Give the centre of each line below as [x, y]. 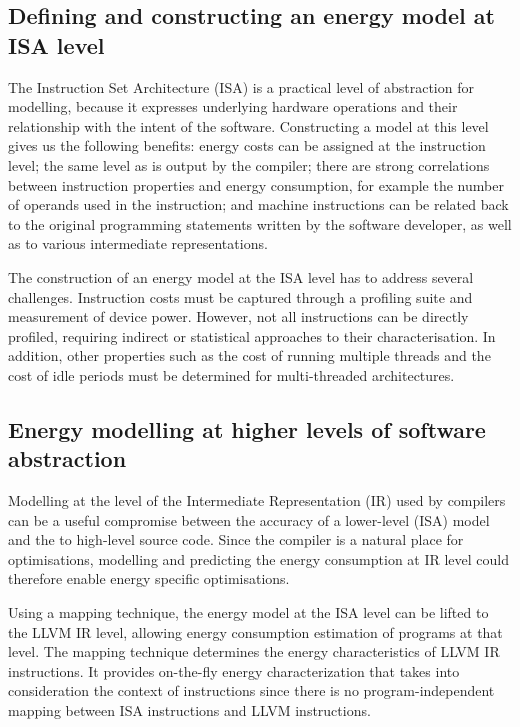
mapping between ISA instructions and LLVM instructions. [189, 710]
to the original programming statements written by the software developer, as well [260, 223]
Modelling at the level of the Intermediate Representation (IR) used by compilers [257, 500]
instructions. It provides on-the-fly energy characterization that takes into [234, 670]
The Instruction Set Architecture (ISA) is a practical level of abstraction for [241, 86]
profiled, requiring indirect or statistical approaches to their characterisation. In [252, 335]
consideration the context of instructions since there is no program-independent [251, 690]
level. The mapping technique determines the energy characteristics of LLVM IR [254, 651]
